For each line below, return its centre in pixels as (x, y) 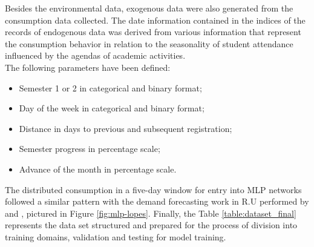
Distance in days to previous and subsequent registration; (126, 128)
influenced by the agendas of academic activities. (95, 55)
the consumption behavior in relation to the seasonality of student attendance (149, 43)
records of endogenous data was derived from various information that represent (153, 32)
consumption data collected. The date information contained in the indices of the (155, 20)
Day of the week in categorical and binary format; (112, 108)
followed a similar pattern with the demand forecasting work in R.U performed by (157, 201)
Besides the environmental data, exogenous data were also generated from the (149, 8)
